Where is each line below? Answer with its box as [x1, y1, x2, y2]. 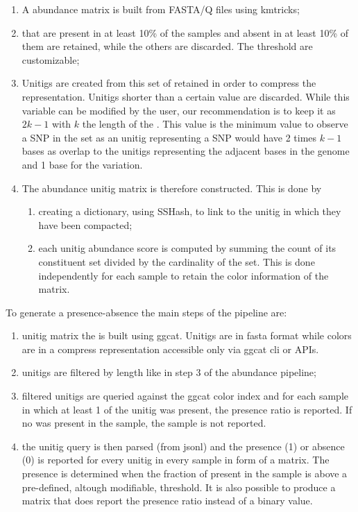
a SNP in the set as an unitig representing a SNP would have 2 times [22, 130, 317, 144]
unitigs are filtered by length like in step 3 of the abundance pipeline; [22, 365, 316, 379]
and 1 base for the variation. [22, 157, 143, 171]
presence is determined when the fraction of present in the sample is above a [22, 466, 348, 481]
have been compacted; [38, 217, 133, 232]
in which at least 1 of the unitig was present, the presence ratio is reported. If [22, 402, 352, 416]
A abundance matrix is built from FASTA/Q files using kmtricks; [22, 2, 300, 16]
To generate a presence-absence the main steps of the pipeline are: [6, 305, 287, 319]
